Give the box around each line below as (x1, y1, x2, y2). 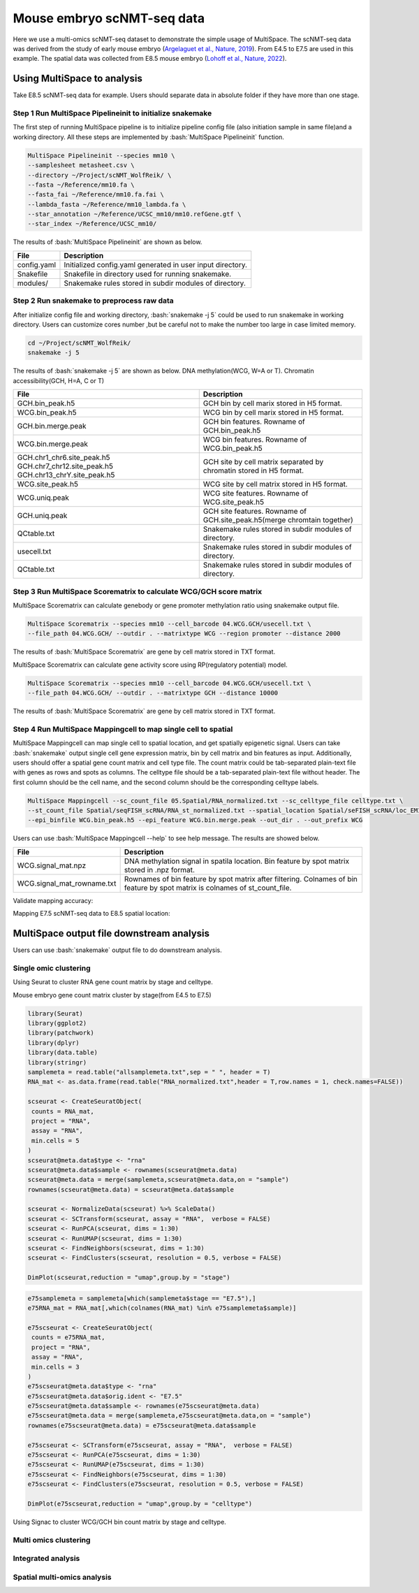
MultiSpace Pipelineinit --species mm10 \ (27, 151, 175, 159)
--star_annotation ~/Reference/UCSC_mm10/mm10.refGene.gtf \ (27, 210, 242, 218)
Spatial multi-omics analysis (13, 1572, 112, 1582)
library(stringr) (27, 1058, 87, 1066)
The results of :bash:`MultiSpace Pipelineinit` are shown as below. (13, 238, 203, 246)
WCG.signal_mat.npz (17, 860, 87, 870)
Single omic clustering (13, 963, 91, 973)
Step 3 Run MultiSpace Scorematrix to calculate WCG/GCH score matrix (13, 586, 262, 596)
